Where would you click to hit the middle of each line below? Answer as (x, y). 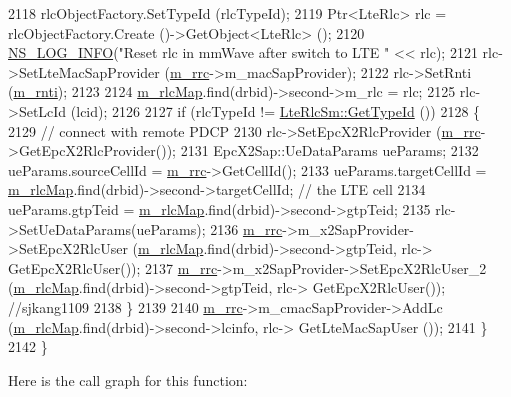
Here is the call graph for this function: (128, 379)
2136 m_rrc (246, 228)
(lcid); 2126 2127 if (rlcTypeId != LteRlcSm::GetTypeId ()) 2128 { (275, 110)
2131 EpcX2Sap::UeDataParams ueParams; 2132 (329, 150)
